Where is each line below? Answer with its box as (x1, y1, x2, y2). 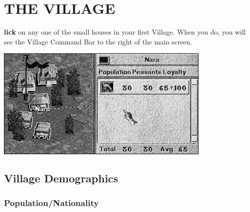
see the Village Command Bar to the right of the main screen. (4, 36, 192, 46)
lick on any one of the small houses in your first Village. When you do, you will (4, 27, 246, 37)
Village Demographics (4, 170, 118, 186)
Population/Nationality (4, 196, 99, 209)
